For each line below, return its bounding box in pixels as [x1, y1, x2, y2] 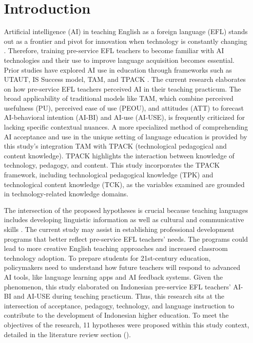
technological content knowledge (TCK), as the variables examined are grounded [4, 179, 245, 189]
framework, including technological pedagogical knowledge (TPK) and [4, 170, 214, 180]
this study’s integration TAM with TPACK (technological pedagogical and [4, 141, 227, 151]
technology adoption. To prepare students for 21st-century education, [4, 252, 211, 263]
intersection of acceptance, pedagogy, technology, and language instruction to [4, 300, 234, 310]
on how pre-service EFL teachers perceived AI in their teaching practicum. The [4, 83, 241, 94]
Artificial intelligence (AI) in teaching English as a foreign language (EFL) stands [4, 26, 248, 37]
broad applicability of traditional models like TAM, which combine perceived [4, 93, 234, 103]
